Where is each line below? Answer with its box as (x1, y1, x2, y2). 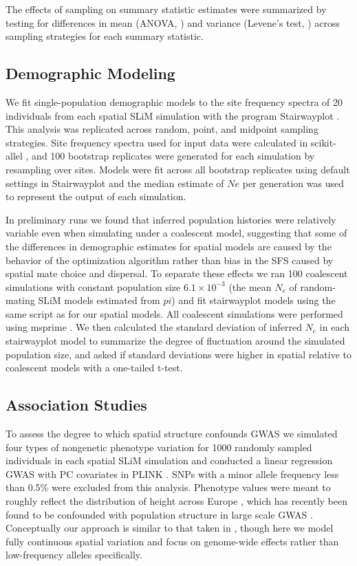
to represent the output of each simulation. (6, 189, 186, 204)
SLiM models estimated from (38, 293, 160, 307)
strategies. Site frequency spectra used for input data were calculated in (6, 135, 308, 149)
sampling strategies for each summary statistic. (6, 29, 204, 43)
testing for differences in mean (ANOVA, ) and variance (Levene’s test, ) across (6, 15, 340, 30)
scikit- (310, 135, 336, 149)
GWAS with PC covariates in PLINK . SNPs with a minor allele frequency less (6, 466, 339, 481)
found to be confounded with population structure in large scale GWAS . (6, 507, 313, 521)
